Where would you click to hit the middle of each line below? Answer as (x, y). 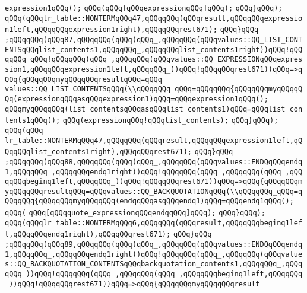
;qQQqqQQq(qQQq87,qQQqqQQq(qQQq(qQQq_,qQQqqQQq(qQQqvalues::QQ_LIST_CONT (154, 39)
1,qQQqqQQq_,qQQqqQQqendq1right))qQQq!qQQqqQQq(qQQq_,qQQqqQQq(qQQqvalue (154, 254)
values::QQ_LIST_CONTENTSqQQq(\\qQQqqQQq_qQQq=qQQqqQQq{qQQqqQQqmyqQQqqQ (154, 89)
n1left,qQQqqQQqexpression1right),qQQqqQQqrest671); (111, 30)
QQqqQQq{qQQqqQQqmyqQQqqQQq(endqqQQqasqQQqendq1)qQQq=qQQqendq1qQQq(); (149, 201)
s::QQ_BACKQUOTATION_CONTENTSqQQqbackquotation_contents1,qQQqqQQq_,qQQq (154, 264)
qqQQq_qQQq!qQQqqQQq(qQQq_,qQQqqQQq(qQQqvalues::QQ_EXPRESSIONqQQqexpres (154, 60)
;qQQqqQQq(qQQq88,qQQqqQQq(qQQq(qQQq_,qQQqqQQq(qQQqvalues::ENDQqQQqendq (154, 162)
